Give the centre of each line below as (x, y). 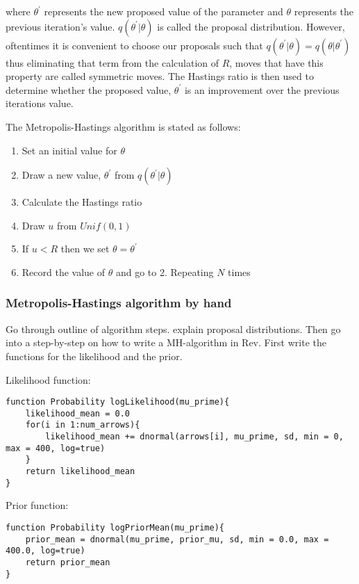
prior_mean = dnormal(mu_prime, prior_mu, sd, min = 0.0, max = (177, 539)
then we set (85, 249)
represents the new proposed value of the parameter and (164, 11)
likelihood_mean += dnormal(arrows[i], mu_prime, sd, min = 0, (194, 437)
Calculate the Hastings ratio (82, 202)
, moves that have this (276, 62)
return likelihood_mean (80, 472)
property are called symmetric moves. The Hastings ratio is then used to (160, 76)
